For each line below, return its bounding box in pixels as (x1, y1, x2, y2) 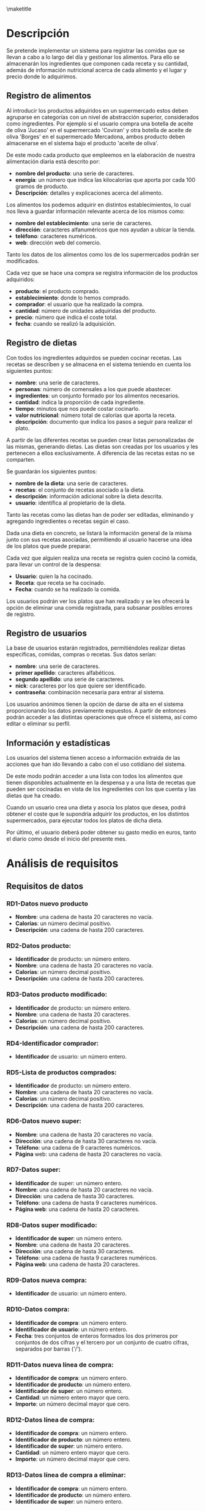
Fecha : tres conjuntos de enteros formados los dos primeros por (15, 1332, 179, 1340)
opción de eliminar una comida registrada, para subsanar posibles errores (6, 604, 193, 611)
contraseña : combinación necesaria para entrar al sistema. (15, 689, 165, 696)
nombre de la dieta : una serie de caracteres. (15, 479, 129, 487)
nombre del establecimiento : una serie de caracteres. (15, 219, 153, 227)
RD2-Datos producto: (6, 941, 72, 950)
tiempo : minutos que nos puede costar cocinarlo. (15, 405, 140, 412)
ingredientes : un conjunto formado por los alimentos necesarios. (15, 392, 180, 399)
